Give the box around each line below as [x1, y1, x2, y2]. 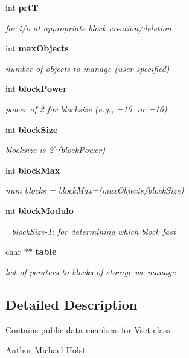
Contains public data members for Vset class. [5, 323, 173, 336]
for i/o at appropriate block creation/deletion [5, 21, 171, 34]
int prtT [5, 1, 39, 13]
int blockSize [5, 123, 58, 135]
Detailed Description [5, 295, 138, 313]
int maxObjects [5, 42, 69, 54]
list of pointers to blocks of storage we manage [5, 265, 176, 278]
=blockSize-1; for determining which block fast [5, 224, 176, 237]
